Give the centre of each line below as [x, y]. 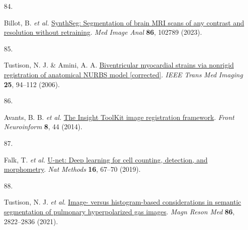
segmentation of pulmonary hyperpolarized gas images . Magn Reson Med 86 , [119, 211]
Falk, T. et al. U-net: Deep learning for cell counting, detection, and [106, 159]
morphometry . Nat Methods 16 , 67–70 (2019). [72, 169]
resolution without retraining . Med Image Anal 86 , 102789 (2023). [103, 32]
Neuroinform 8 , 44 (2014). [43, 126]
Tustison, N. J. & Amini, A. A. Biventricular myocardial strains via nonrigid [119, 65]
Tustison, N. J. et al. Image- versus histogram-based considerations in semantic [123, 202]
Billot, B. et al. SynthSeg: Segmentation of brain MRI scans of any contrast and [124, 22]
